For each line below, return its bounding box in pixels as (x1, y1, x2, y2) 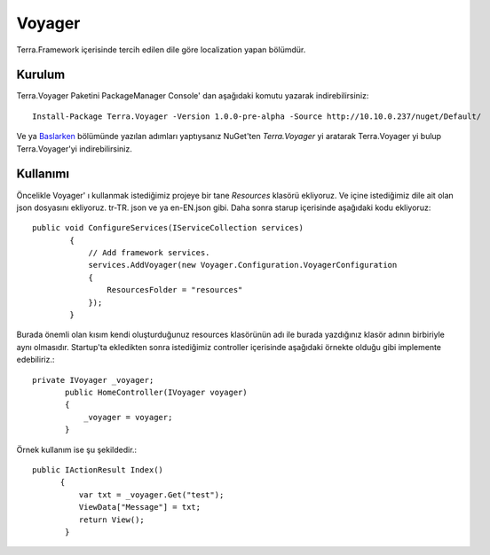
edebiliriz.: (16, 355, 55, 365)
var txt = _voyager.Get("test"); (78, 489, 225, 500)
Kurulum (16, 67, 66, 82)
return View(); (78, 514, 146, 525)
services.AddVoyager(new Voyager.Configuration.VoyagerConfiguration (88, 260, 398, 270)
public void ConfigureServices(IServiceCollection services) (32, 223, 304, 233)
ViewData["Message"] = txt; (78, 502, 202, 512)
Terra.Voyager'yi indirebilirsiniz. (16, 143, 132, 154)
